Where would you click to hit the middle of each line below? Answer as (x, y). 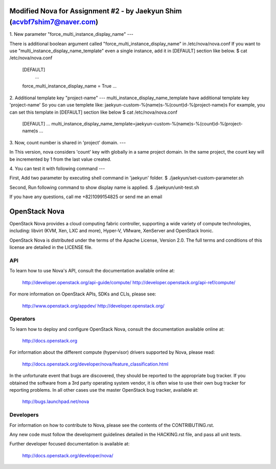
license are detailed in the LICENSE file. (51, 247)
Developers (24, 415)
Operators (22, 319)
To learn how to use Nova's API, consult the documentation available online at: (92, 271)
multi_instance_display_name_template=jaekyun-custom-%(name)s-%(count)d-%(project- (147, 124)
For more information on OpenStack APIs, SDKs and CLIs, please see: (83, 294)
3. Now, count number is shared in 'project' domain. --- (68, 142)
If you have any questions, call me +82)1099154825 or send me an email (86, 197)
